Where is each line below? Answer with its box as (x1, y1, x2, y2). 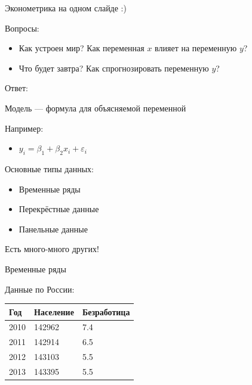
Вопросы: (5, 21, 39, 34)
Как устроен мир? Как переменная (19, 42, 145, 54)
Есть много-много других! (5, 243, 99, 255)
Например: (5, 122, 44, 134)
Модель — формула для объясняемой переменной (5, 101, 186, 114)
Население (34, 305, 74, 318)
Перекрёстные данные (19, 203, 99, 215)
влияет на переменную (155, 42, 237, 54)
